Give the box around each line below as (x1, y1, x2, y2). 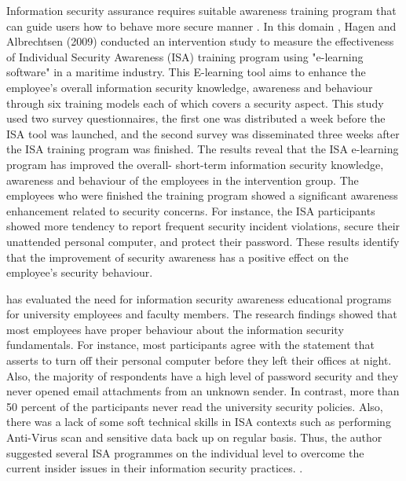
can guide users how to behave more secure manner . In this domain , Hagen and (6, 17, 397, 34)
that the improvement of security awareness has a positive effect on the (6, 248, 349, 265)
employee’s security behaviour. (6, 264, 153, 281)
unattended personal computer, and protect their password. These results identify (6, 233, 400, 249)
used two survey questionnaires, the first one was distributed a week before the (6, 110, 386, 127)
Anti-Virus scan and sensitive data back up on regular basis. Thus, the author (6, 429, 382, 446)
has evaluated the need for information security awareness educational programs (6, 290, 392, 307)
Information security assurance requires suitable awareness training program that (6, 2, 397, 18)
